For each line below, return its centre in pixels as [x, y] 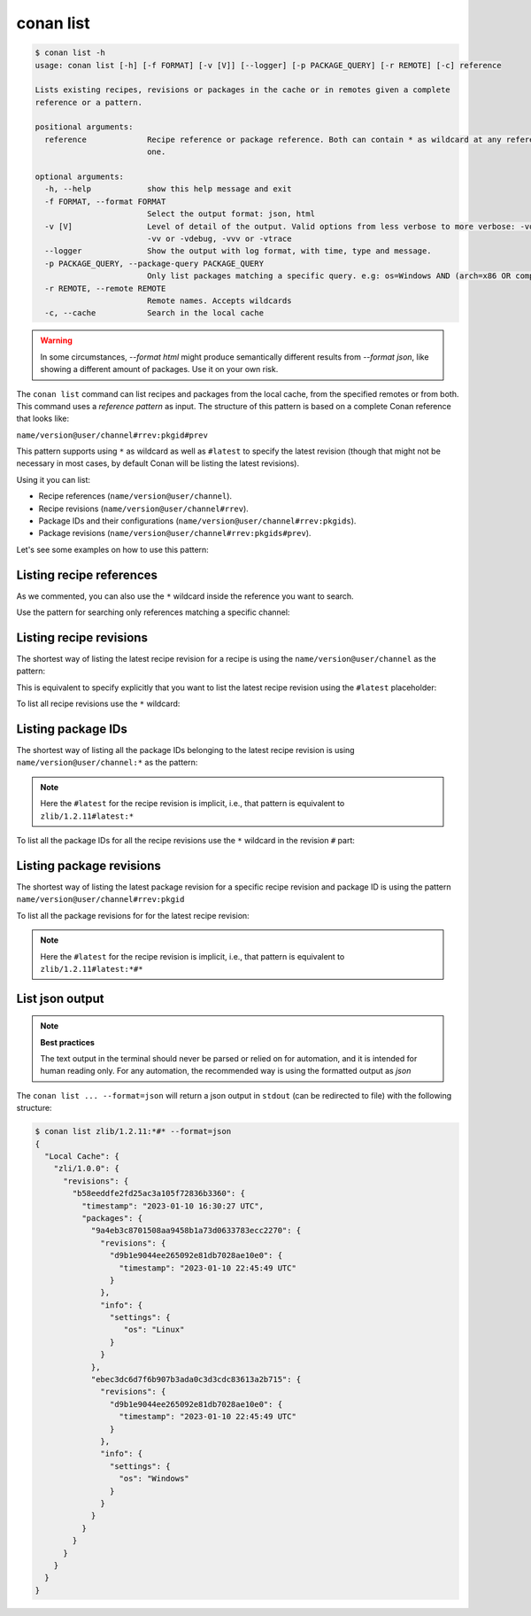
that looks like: [43, 419]
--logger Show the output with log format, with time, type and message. [239, 251]
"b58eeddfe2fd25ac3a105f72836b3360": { [158, 1193]
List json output [61, 998]
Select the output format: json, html [231, 214]
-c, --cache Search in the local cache [154, 313]
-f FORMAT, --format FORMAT [105, 201]
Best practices [67, 1042]
